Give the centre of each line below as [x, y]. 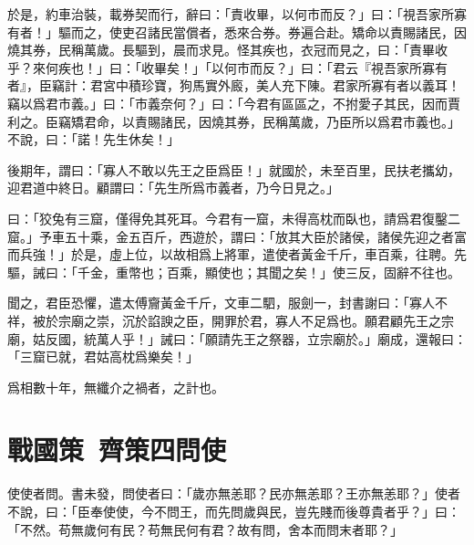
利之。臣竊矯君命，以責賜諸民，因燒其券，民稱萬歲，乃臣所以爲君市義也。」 [234, 121]
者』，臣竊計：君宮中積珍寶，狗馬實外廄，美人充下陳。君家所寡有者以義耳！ [234, 85]
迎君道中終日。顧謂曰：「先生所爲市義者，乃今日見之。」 [173, 188]
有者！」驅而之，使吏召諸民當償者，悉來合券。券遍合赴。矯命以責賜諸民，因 [237, 31]
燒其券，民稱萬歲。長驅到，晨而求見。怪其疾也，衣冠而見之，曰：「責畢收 [227, 50]
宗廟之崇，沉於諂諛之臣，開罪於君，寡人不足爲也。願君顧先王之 [249, 320]
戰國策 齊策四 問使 [117, 450]
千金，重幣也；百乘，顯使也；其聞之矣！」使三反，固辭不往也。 [268, 272]
